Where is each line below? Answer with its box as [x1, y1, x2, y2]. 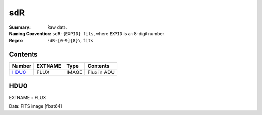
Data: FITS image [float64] [9, 103, 63, 109]
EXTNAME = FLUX [9, 94, 46, 100]
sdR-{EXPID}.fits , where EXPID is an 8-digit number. [52, 30, 165, 36]
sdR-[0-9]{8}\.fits [47, 38, 94, 43]
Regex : [9, 38, 24, 43]
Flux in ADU [87, 69, 115, 76]
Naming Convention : [9, 30, 52, 36]
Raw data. [47, 24, 67, 30]
